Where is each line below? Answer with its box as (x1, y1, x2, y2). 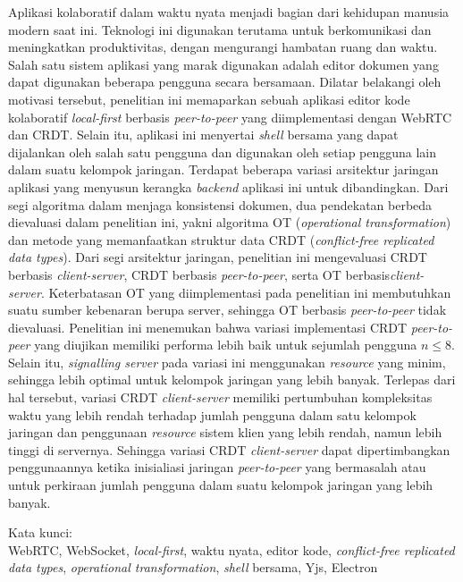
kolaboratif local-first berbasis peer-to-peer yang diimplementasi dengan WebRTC (8, 107, 452, 126)
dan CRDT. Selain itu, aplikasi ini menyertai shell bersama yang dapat (8, 125, 399, 144)
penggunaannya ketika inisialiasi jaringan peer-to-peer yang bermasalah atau (8, 458, 426, 477)
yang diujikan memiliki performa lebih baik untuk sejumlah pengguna (34, 335, 417, 354)
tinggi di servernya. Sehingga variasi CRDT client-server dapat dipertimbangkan (8, 440, 450, 459)
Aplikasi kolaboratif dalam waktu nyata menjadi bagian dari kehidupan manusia (8, 3, 450, 21)
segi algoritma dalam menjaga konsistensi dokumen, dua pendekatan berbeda (8, 195, 433, 214)
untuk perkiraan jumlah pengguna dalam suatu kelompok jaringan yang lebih (8, 476, 434, 494)
